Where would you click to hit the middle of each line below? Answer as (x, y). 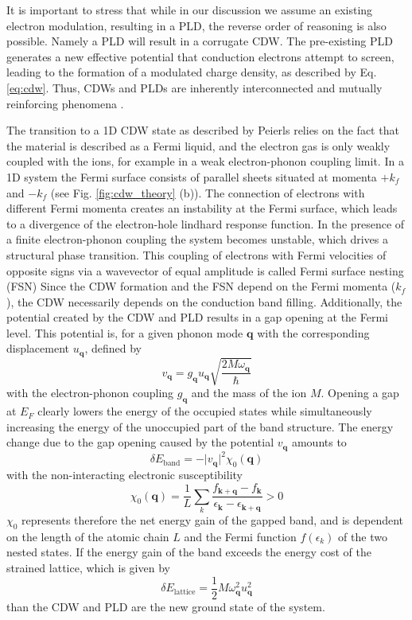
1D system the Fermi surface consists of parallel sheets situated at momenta (192, 176)
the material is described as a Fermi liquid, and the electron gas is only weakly (198, 145)
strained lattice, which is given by (88, 567)
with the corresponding (313, 332)
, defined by (113, 348)
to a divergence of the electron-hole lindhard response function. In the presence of (206, 223)
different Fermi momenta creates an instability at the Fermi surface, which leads (202, 208)
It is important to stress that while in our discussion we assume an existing (190, 10)
